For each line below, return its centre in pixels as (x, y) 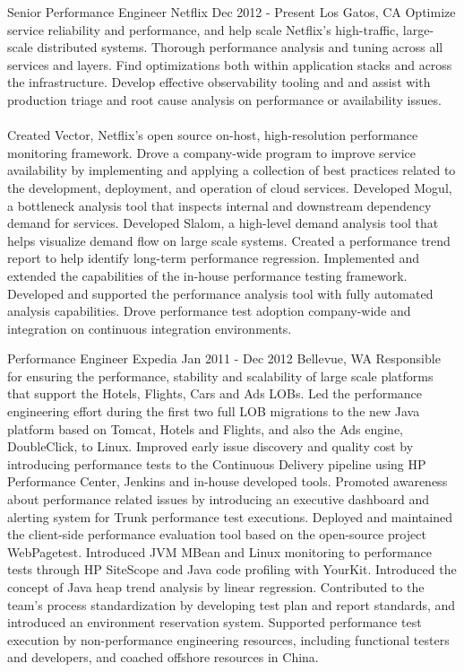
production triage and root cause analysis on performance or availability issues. (224, 99)
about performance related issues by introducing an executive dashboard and (219, 499)
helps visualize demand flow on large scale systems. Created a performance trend (229, 240)
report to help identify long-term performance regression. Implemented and (214, 258)
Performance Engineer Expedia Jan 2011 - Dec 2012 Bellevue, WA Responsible (224, 358)
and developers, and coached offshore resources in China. (163, 657)
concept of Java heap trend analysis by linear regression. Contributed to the (216, 587)
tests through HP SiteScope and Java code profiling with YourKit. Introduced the (232, 569)
